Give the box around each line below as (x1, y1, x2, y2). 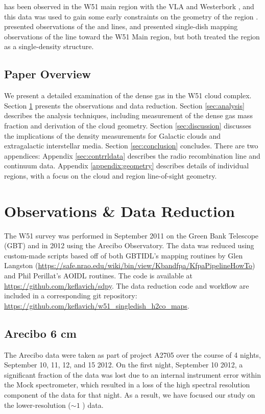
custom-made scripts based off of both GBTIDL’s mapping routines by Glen (4, 250, 243, 260)
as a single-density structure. (4, 41, 94, 52)
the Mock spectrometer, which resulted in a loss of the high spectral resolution (4, 379, 250, 390)
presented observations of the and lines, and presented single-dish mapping (4, 21, 238, 32)
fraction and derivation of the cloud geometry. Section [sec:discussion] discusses (4, 120, 252, 130)
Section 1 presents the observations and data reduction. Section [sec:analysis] (4, 100, 245, 111)
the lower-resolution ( (4, 399, 71, 410)
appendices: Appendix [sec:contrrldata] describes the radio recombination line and (4, 150, 260, 161)
